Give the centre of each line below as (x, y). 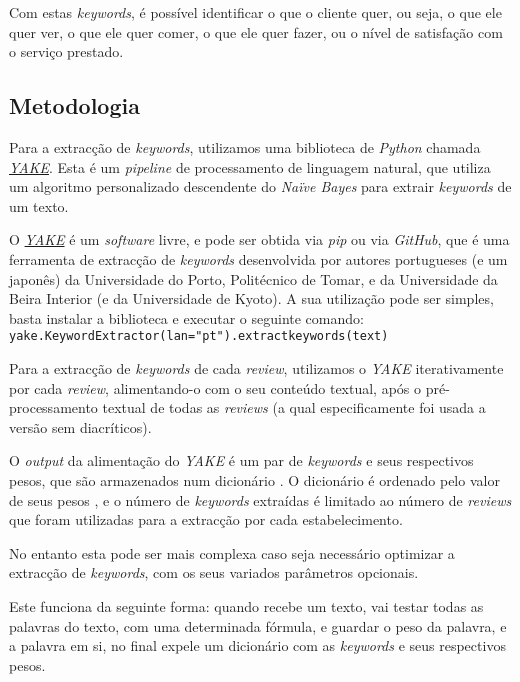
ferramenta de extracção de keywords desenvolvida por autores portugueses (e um (258, 258)
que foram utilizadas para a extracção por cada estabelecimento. (206, 519)
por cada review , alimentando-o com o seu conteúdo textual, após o (215, 387)
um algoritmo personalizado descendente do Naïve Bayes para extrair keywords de (260, 186)
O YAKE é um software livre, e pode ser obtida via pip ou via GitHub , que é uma (259, 239)
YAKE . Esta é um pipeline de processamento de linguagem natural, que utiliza (250, 166)
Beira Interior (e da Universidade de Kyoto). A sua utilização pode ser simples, (251, 298)
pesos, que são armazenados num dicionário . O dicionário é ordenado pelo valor (254, 479)
